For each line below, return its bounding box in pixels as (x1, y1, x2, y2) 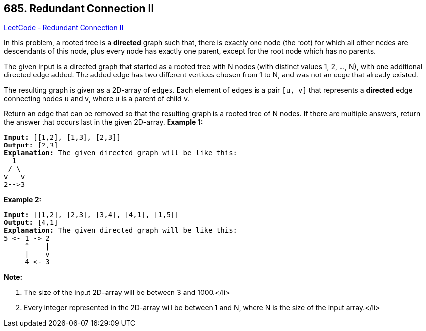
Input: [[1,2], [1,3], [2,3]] (4, 133, 121, 142)
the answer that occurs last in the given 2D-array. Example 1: (4, 118, 203, 127)
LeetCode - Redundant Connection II (4, 23, 124, 32)
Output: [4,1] (4, 219, 58, 227)
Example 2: (4, 195, 42, 204)
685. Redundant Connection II (4, 2, 154, 15)
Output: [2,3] (4, 141, 58, 149)
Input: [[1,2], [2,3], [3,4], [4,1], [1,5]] (4, 211, 179, 219)
